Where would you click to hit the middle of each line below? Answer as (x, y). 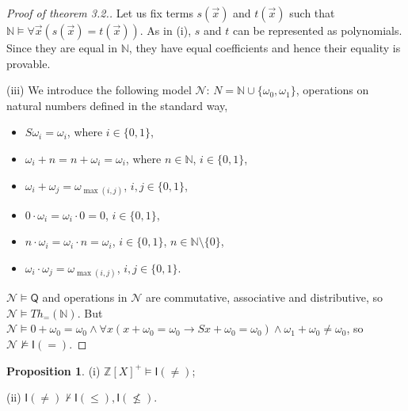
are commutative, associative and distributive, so (264, 297)
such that (312, 13)
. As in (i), (166, 30)
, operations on (332, 90)
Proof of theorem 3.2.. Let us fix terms (100, 13)
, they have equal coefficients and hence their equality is (265, 48)
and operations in (85, 297)
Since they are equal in (62, 48)
